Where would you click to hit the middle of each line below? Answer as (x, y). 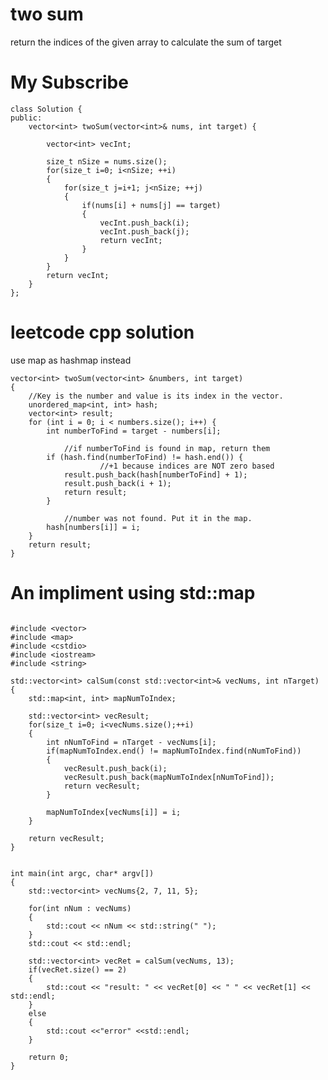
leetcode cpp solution (102, 332)
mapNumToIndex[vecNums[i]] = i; (114, 812)
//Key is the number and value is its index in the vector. (156, 396)
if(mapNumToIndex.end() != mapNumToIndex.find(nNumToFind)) (174, 751)
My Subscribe (69, 82)
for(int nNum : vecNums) (80, 908)
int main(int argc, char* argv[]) (82, 873)
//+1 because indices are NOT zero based (187, 466)
